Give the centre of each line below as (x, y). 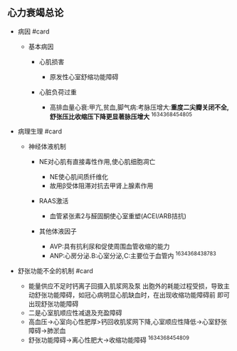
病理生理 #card (40, 131)
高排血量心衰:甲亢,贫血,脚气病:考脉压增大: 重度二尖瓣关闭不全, (139, 107)
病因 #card (33, 31)
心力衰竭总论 (36, 13)
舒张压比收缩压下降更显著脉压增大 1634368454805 (121, 116)
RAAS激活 (54, 201)
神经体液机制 (47, 147)
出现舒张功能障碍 (53, 304)
